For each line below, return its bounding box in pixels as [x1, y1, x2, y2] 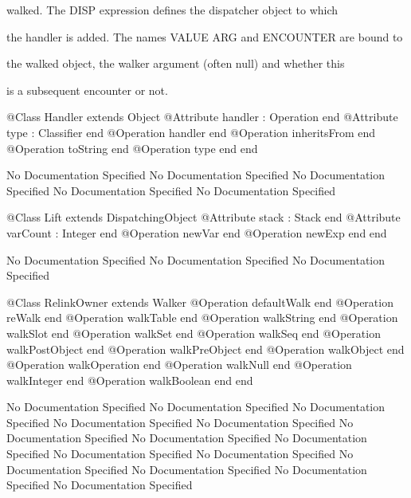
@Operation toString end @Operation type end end [6, 139, 258, 156]
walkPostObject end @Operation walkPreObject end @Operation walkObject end [6, 340, 405, 357]
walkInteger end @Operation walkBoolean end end [6, 371, 253, 388]
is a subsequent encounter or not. [6, 81, 168, 98]
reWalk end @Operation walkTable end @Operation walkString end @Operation [6, 309, 398, 326]
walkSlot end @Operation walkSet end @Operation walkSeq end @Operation [6, 324, 381, 341]
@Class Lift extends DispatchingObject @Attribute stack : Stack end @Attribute [6, 209, 401, 225]
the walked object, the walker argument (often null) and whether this [6, 55, 345, 72]
